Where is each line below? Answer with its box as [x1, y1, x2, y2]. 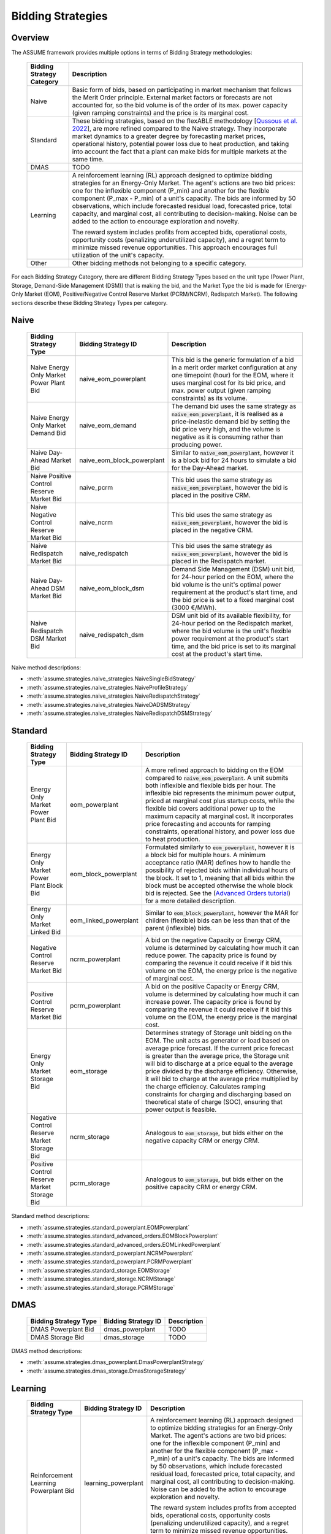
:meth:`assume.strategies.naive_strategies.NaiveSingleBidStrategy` [26, 675, 196, 682]
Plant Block [30, 881, 63, 890]
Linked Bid [30, 928, 61, 936]
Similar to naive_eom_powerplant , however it [171, 449, 294, 457]
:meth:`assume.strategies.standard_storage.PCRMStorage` [26, 1284, 175, 1291]
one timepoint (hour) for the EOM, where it [171, 371, 294, 380]
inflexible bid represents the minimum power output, [145, 789, 296, 798]
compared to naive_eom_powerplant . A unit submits [145, 774, 289, 782]
